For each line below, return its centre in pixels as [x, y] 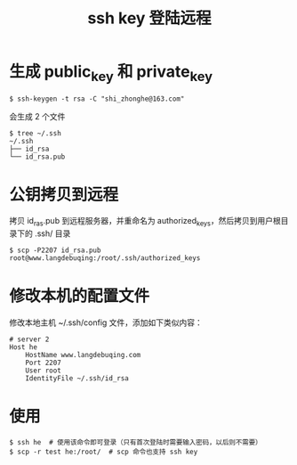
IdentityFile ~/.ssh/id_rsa [77, 379]
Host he [24, 347]
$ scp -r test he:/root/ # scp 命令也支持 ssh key [104, 452]
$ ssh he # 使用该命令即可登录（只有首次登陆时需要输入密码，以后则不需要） [136, 443]
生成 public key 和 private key [111, 73]
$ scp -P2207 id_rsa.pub [55, 250]
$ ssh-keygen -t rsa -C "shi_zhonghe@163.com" [97, 99]
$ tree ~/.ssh [36, 133]
